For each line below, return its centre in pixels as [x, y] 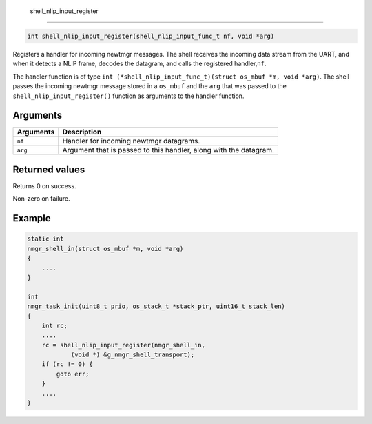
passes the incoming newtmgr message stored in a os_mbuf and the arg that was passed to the [150, 86]
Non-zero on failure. [41, 199]
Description [82, 132]
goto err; [73, 374]
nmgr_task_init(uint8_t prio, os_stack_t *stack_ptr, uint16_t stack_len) [156, 306]
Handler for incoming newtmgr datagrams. [131, 141]
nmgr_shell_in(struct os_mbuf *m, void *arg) [105, 249]
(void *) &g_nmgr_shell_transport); [133, 355]
